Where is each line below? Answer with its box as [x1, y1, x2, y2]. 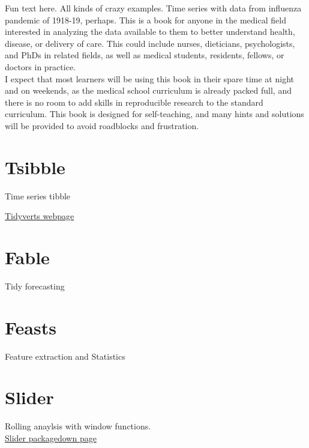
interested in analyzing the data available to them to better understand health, [5, 25, 295, 38]
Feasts [5, 315, 56, 339]
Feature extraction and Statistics [5, 350, 125, 362]
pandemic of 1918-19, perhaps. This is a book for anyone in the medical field [5, 13, 286, 26]
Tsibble [5, 154, 65, 179]
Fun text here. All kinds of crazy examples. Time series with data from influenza [5, 2, 302, 14]
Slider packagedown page [5, 432, 97, 444]
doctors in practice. [5, 60, 76, 73]
